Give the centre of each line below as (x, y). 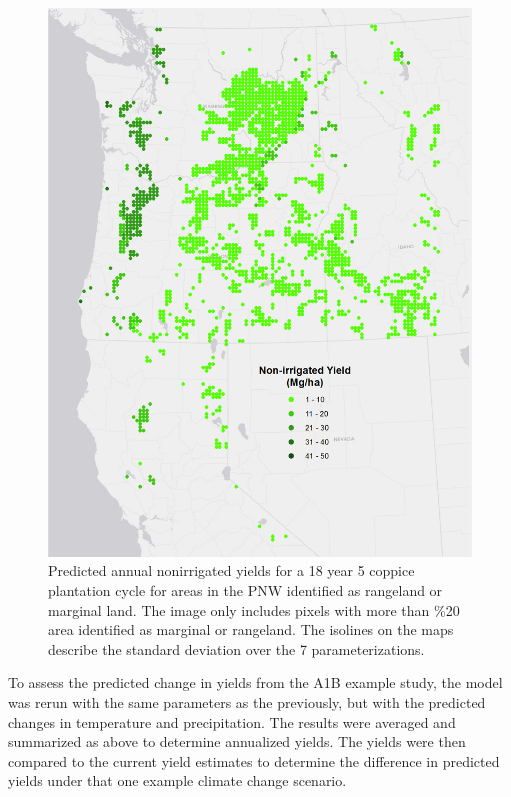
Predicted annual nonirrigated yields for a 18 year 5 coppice (231, 570)
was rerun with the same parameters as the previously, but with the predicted (247, 702)
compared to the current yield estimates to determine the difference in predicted (254, 760)
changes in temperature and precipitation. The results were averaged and (232, 721)
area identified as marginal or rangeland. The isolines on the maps (251, 629)
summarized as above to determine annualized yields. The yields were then (237, 741)
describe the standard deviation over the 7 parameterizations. (236, 648)
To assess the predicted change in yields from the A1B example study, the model (255, 682)
